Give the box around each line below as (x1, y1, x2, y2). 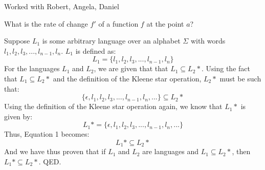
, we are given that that (94, 63, 168, 74)
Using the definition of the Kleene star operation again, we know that (4, 101, 223, 112)
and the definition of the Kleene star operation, (53, 73, 202, 83)
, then (232, 146, 251, 157)
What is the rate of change (4, 18, 88, 29)
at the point (146, 18, 184, 29)
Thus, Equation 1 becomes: (4, 129, 90, 139)
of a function (98, 18, 139, 29)
